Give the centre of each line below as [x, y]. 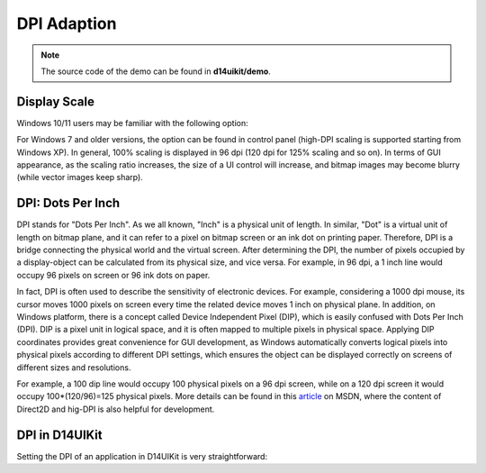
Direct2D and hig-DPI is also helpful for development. [116, 409]
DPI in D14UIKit [59, 435]
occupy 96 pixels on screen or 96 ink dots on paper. [113, 275]
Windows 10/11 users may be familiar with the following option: [132, 123]
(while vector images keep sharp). [80, 177]
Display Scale [55, 101]
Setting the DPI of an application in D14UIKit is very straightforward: [142, 456]
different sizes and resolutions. [74, 367]
